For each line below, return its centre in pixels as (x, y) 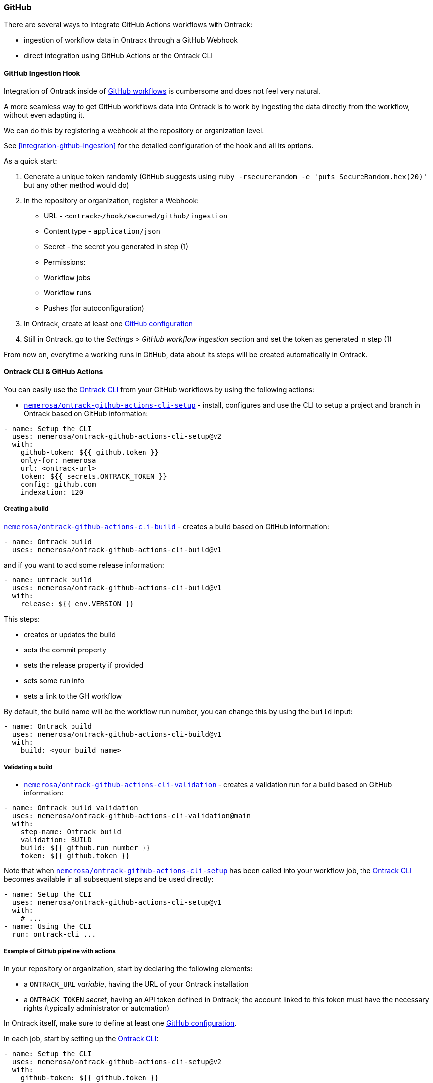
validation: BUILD (56, 840)
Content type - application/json (102, 231)
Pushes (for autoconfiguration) (94, 308)
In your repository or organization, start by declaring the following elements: (128, 969)
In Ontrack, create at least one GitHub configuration (108, 323)
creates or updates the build (70, 634)
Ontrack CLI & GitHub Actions (54, 372)
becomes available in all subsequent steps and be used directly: (109, 879)
